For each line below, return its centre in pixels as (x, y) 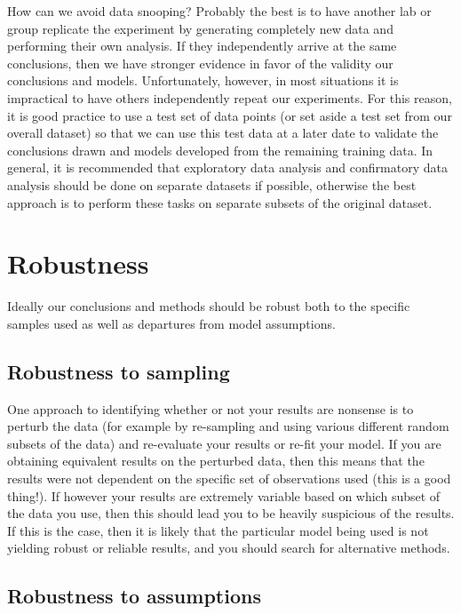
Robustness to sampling (119, 371)
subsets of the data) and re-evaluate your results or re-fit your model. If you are (224, 443)
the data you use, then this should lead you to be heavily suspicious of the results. (231, 513)
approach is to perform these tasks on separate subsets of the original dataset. (220, 202)
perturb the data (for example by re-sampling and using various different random (228, 426)
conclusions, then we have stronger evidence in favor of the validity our (200, 63)
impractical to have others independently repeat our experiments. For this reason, (230, 97)
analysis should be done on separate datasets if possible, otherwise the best (212, 184)
